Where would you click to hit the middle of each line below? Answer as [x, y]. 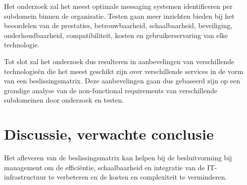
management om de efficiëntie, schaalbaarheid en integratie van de [104, 167]
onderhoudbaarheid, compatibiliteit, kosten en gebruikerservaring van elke [116, 35]
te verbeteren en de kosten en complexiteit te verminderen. [138, 177]
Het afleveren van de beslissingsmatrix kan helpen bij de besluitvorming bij [118, 158]
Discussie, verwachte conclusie [109, 134]
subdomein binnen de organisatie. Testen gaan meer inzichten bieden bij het [119, 16]
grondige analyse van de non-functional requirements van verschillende [111, 90]
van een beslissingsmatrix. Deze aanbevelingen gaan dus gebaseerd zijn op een [122, 81]
